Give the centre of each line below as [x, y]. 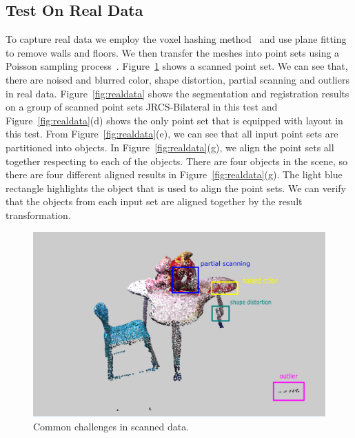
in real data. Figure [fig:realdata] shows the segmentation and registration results [177, 93]
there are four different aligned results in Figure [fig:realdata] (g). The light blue [174, 174]
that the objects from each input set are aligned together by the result [154, 201]
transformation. [38, 215]
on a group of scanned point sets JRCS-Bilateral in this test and [142, 107]
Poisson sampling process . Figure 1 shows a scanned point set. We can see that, [177, 66]
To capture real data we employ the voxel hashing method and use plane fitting [176, 39]
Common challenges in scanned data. [111, 426]
